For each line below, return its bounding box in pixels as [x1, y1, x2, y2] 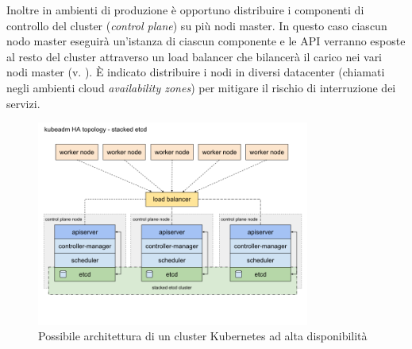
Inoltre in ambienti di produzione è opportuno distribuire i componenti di [6, 2, 364, 17]
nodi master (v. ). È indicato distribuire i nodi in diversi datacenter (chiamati [6, 64, 385, 80]
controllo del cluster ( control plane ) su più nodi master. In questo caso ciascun [6, 17, 387, 33]
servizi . [6, 95, 40, 111]
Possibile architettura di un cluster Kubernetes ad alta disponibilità [38, 328, 368, 344]
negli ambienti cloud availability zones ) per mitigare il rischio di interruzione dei [6, 79, 396, 95]
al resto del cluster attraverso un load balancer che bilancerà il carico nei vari [6, 48, 383, 64]
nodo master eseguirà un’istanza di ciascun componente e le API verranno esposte [6, 33, 406, 49]
